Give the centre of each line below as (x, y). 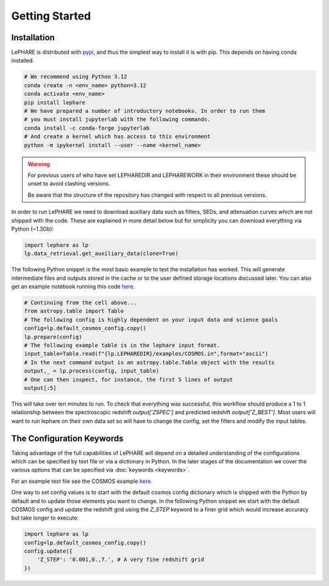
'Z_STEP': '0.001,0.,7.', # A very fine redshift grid (120, 560)
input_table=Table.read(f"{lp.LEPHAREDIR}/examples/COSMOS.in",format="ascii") (146, 354)
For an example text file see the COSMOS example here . (82, 481)
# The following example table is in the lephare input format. (122, 345)
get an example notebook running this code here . (73, 287)
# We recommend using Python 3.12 (76, 77)
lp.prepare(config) (53, 337)
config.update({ (48, 551)
